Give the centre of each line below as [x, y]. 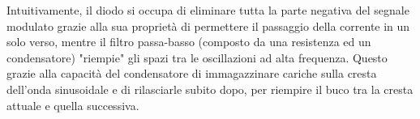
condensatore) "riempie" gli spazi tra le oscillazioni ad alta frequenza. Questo [197, 57]
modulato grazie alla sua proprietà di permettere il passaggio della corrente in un [208, 25]
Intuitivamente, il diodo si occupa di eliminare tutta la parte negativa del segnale [208, 10]
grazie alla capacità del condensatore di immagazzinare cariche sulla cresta [192, 73]
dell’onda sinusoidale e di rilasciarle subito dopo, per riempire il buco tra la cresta [210, 89]
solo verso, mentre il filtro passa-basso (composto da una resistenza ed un [189, 42]
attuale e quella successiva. [73, 105]
